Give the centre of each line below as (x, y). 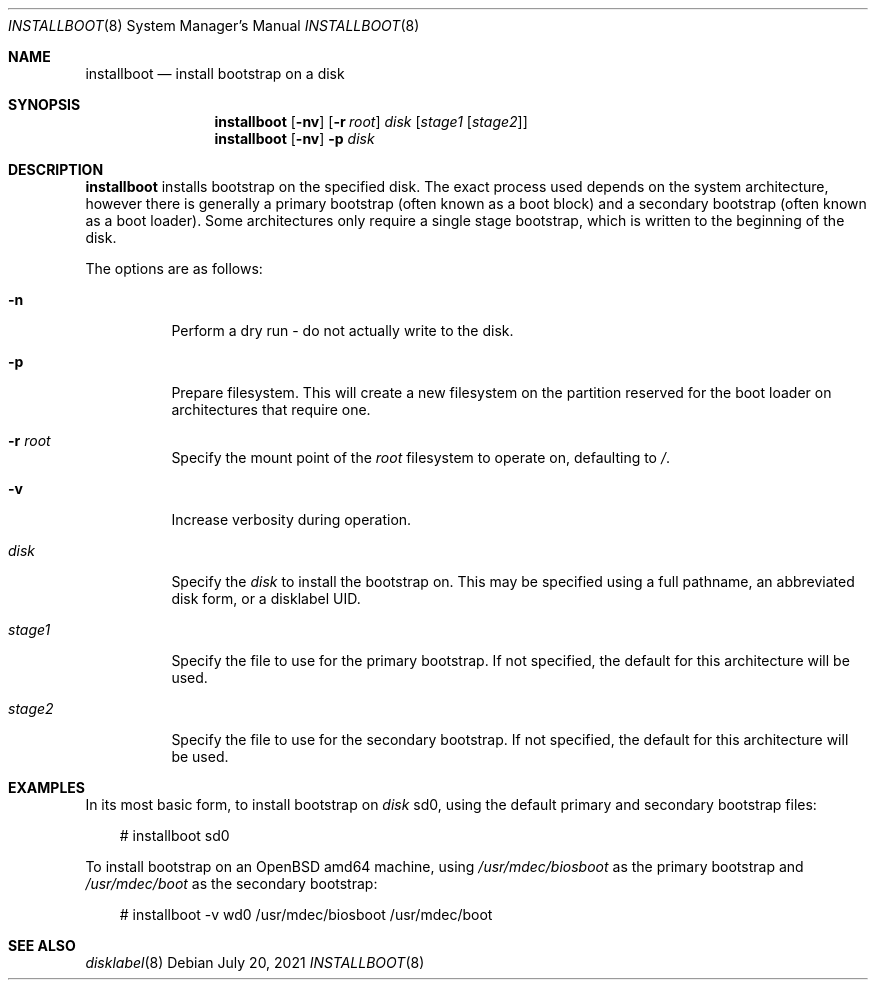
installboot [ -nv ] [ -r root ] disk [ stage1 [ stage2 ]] (371, 121)
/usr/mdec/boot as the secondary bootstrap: (231, 883)
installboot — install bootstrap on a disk (215, 73)
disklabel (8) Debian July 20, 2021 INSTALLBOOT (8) (255, 962)
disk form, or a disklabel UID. (266, 598)
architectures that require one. (271, 409)
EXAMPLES (46, 787)
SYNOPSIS (44, 104)
